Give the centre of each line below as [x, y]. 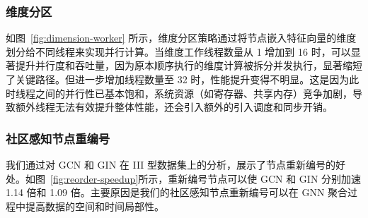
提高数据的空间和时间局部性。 [94, 206]
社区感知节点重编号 [58, 138]
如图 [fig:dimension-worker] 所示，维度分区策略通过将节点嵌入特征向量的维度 [181, 38]
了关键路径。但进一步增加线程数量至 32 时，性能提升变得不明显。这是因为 [178, 79]
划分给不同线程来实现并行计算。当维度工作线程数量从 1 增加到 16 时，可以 [178, 51]
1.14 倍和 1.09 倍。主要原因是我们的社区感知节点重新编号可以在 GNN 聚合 [177, 192]
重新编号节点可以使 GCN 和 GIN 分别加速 [265, 178]
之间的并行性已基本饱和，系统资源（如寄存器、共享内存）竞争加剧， [194, 93]
